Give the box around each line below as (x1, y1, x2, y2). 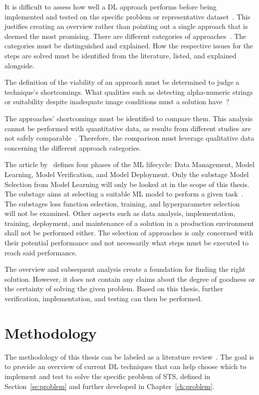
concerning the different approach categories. (4, 142, 141, 153)
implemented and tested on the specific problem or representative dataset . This (4, 11, 251, 21)
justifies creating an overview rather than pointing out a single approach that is (4, 21, 248, 31)
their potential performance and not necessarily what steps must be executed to (4, 237, 249, 248)
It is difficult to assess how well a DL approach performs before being (4, 1, 217, 11)
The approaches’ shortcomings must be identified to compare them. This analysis (4, 113, 253, 123)
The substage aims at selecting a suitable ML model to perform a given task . (4, 189, 244, 199)
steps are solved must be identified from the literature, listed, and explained (4, 50, 237, 60)
